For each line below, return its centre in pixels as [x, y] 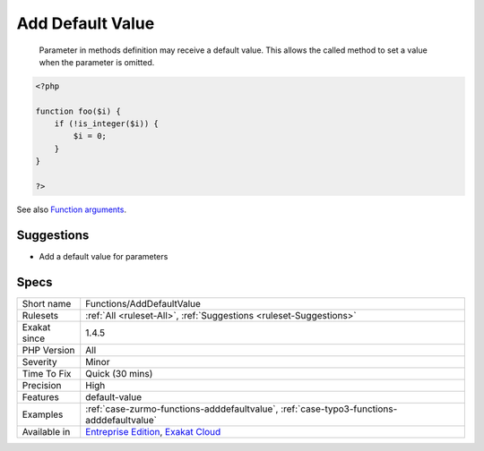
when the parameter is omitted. [97, 62]
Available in [46, 431]
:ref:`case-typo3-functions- [339, 409]
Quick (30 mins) [119, 373]
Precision [42, 385]
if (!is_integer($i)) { [106, 124]
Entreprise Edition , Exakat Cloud [153, 431]
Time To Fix [47, 373]
